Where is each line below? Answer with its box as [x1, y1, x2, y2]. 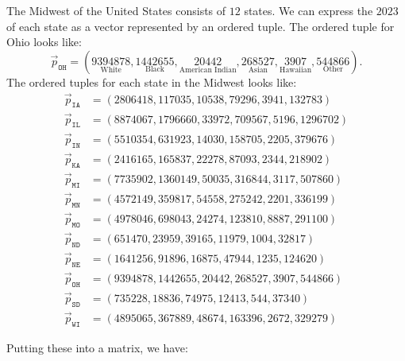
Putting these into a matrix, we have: [6, 339, 188, 355]
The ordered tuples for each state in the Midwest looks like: [6, 73, 297, 90]
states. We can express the [244, 2, 373, 18]
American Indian [179, 66, 237, 75]
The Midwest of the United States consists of [6, 2, 226, 18]
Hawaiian [280, 66, 312, 75]
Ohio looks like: [6, 33, 82, 50]
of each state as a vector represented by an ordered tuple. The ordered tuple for [6, 17, 395, 34]
